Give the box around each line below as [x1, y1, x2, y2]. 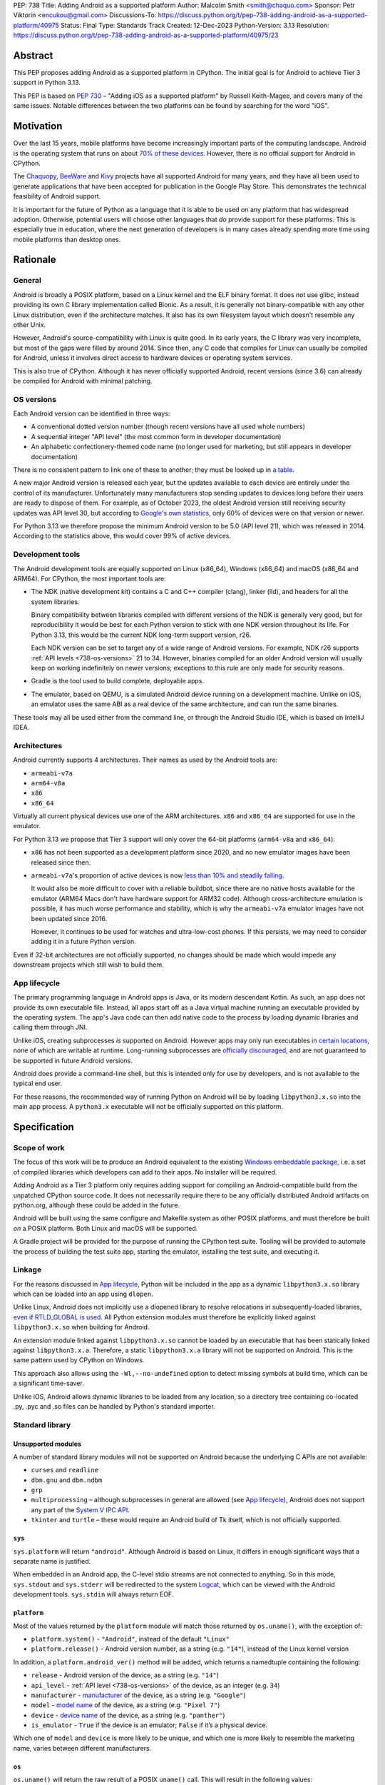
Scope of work [13, 1143, 65, 1152]
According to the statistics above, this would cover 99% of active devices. [13, 532, 232, 540]
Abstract [13, 49, 53, 61]
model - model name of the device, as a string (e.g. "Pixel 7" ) [31, 1701, 220, 1709]
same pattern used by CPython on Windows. [13, 1356, 145, 1364]
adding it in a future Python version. [31, 937, 136, 946]
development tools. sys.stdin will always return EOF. [13, 1590, 174, 1599]
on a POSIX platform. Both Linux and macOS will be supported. [13, 1224, 198, 1232]
